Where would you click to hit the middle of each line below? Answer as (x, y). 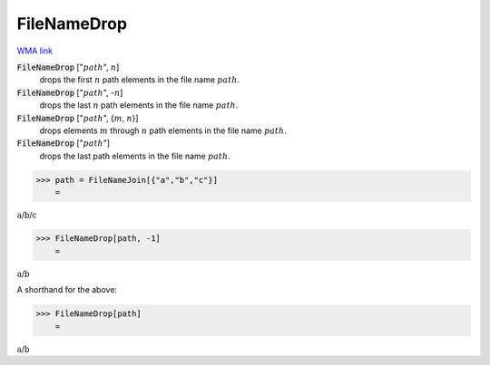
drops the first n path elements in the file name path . (140, 80)
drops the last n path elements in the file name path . (139, 105)
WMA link (35, 51)
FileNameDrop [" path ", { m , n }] (78, 118)
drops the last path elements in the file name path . (135, 156)
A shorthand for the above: (67, 290)
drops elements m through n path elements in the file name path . (163, 130)
